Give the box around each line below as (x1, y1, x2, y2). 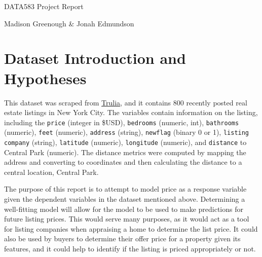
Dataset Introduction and (4, 48, 186, 68)
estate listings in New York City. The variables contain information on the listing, (4, 107, 258, 118)
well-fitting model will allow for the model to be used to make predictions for (4, 203, 243, 214)
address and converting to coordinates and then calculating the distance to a (4, 157, 242, 167)
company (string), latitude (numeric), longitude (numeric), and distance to (4, 137, 247, 147)
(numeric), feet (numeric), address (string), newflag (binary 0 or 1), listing (4, 127, 249, 137)
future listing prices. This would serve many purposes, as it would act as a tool (4, 213, 249, 224)
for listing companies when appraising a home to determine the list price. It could (4, 223, 258, 234)
